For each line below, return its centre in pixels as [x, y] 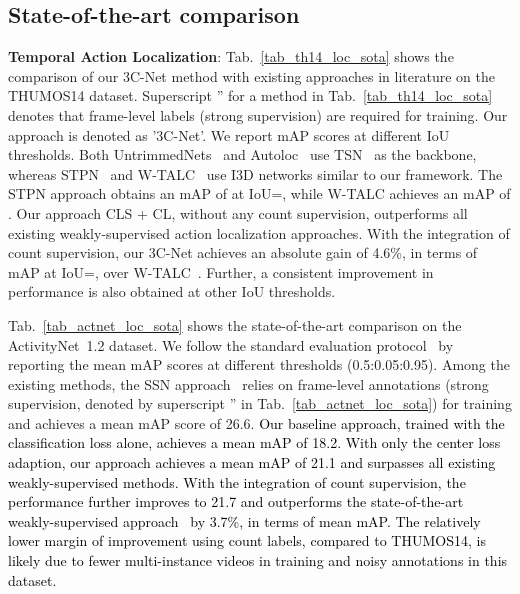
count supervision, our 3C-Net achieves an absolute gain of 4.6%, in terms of [243, 252]
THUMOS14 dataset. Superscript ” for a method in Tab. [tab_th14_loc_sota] [250, 95]
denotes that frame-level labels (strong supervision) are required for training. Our [258, 114]
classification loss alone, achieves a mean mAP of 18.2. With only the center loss [254, 442]
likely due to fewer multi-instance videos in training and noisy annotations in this [258, 560]
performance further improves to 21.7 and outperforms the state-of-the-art [236, 501]
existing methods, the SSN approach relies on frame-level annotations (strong [248, 383]
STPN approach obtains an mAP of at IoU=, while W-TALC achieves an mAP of [259, 193]
